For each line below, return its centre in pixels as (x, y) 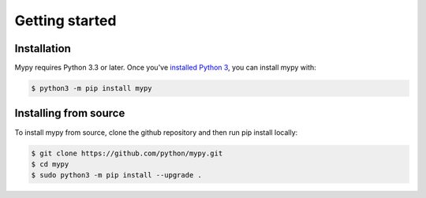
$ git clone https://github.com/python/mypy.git (127, 153)
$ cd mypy (50, 164)
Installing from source (70, 113)
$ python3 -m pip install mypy (92, 88)
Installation (43, 49)
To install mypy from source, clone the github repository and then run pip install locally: (156, 132)
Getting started (65, 21)
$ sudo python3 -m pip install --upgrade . (117, 175)
